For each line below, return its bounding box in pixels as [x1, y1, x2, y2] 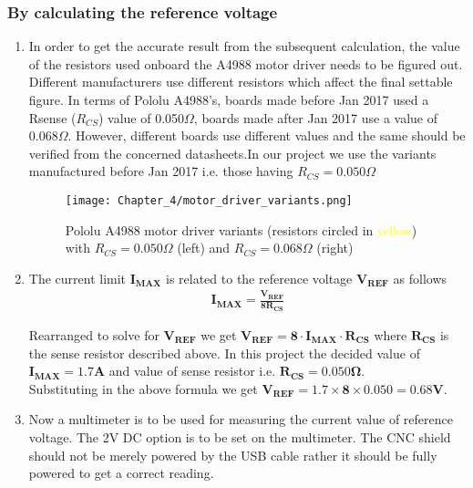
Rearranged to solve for [28, 325, 159, 344]
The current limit [28, 268, 127, 287]
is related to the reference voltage [166, 268, 353, 287]
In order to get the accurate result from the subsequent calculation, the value [28, 36, 460, 56]
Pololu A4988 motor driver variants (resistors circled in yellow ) [65, 220, 417, 239]
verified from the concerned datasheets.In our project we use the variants [28, 143, 437, 162]
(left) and [177, 238, 231, 257]
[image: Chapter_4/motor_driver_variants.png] [65, 193, 353, 207]
